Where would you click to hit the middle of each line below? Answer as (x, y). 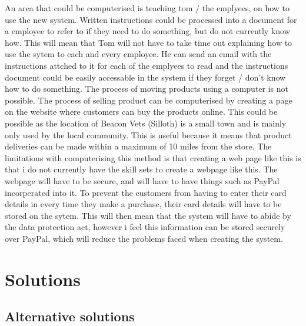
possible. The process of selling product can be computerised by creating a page (149, 100)
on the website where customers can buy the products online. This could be (141, 112)
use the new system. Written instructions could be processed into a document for (151, 19)
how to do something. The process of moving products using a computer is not (147, 89)
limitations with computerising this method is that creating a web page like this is (153, 157)
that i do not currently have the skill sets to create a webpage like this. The (141, 169)
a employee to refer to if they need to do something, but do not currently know (147, 31)
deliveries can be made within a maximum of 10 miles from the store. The (138, 146)
